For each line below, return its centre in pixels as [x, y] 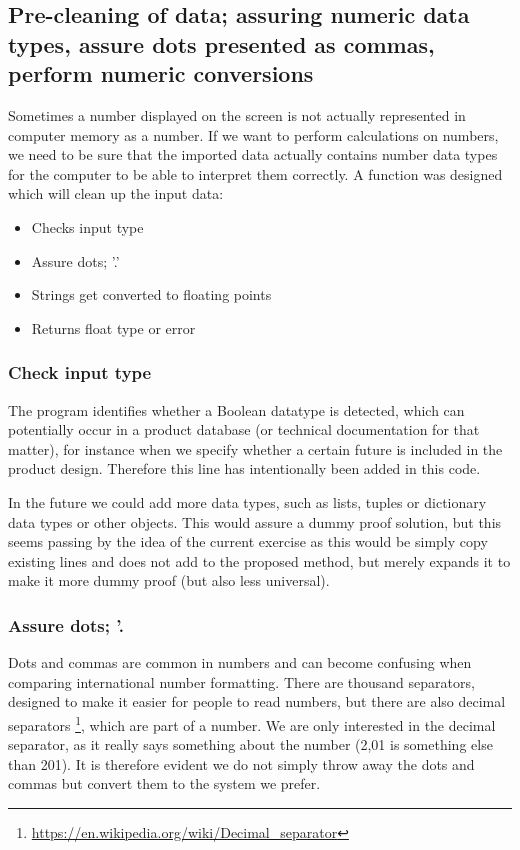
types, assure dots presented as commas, [221, 43]
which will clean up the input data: [116, 193]
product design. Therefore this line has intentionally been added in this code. [244, 468]
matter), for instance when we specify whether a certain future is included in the [255, 448]
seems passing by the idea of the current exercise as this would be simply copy [248, 541]
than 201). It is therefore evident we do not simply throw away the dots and [241, 763]
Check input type [80, 372]
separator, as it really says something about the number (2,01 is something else [250, 744]
